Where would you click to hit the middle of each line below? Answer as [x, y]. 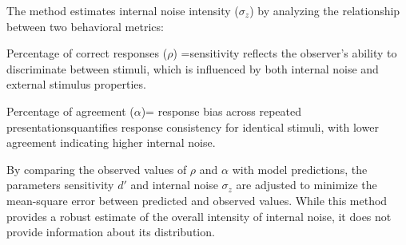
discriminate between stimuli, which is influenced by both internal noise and [193, 68]
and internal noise [174, 185]
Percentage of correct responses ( [87, 53]
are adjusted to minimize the [306, 185]
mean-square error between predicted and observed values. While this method [197, 200]
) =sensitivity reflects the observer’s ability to [285, 53]
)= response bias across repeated [221, 111]
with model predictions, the [300, 169]
